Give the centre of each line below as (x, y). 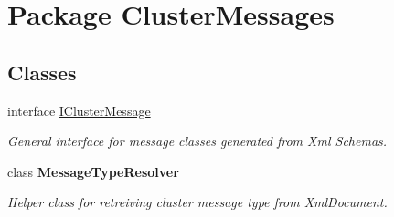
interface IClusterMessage (79, 110)
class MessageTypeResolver (93, 171)
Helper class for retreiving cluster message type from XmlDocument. (197, 202)
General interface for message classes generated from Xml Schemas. (197, 141)
